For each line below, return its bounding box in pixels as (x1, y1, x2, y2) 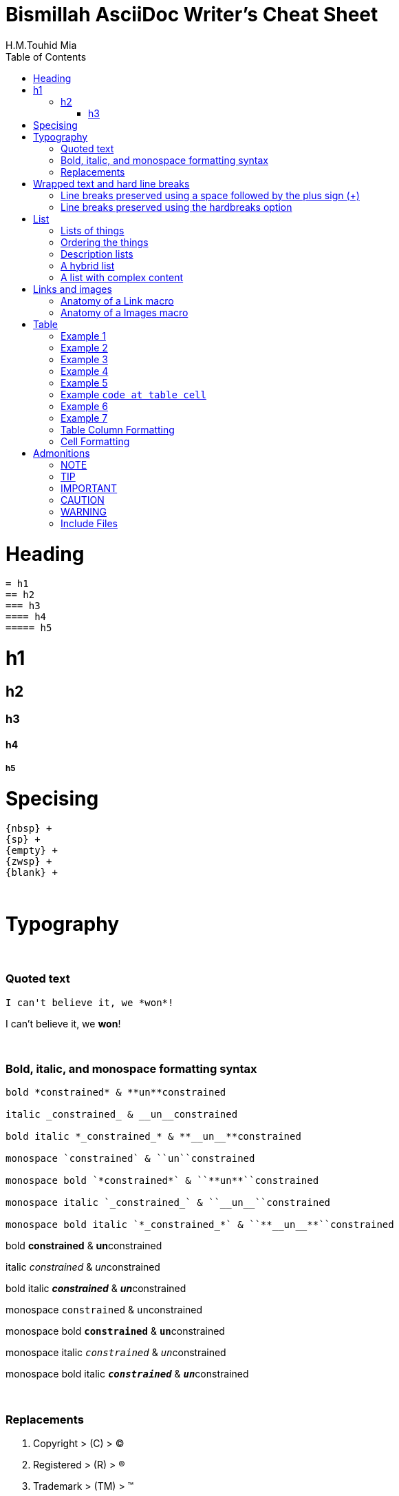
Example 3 (61, 353, 108, 365)
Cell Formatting (61, 435, 130, 447)
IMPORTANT (61, 482, 118, 494)
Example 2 (61, 341, 108, 353)
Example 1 (61, 329, 106, 342)
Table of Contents (6, 50, 87, 63)
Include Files (61, 517, 118, 529)
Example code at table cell (61, 388, 206, 400)
